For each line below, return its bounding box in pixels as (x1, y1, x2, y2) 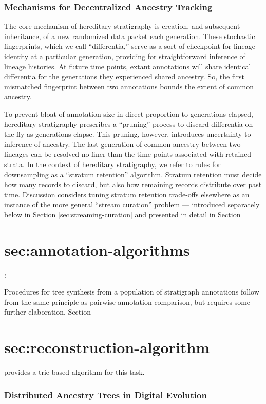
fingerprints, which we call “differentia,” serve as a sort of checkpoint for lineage (4, 41, 255, 51)
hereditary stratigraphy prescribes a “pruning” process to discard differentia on (4, 118, 253, 129)
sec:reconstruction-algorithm (4, 337, 210, 358)
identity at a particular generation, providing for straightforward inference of (4, 51, 245, 61)
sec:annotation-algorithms (4, 239, 190, 260)
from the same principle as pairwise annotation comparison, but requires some (4, 296, 251, 307)
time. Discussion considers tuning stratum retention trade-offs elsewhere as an (4, 189, 250, 199)
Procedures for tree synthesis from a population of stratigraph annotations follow (4, 286, 259, 297)
